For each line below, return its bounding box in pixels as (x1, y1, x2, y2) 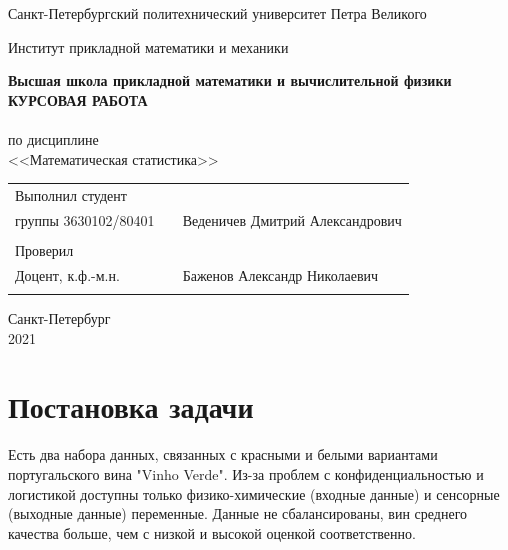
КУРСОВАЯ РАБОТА (8, 89, 148, 110)
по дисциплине (8, 128, 99, 149)
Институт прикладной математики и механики (8, 36, 289, 57)
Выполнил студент (15, 184, 127, 205)
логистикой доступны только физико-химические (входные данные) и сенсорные (8, 483, 500, 504)
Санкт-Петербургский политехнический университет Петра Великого (8, 3, 427, 23)
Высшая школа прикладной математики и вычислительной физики (8, 70, 452, 91)
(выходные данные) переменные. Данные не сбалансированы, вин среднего (8, 503, 468, 524)
